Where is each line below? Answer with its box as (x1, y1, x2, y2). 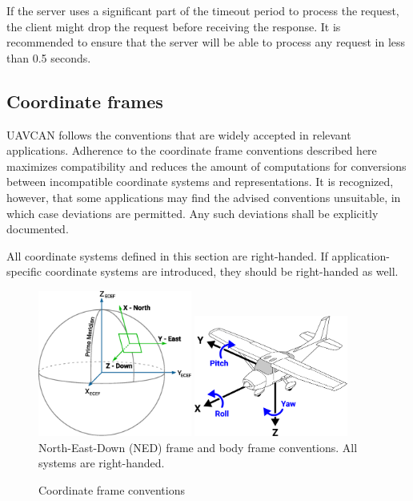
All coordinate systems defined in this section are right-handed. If (6, 247, 328, 264)
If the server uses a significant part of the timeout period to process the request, (6, 2, 399, 18)
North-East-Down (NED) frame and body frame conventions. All (38, 438, 358, 455)
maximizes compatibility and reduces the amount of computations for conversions (6, 157, 407, 174)
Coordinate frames (6, 88, 163, 113)
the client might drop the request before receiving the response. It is (6, 18, 341, 34)
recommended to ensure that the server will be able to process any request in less (6, 34, 406, 51)
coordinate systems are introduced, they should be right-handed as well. (45, 263, 399, 280)
